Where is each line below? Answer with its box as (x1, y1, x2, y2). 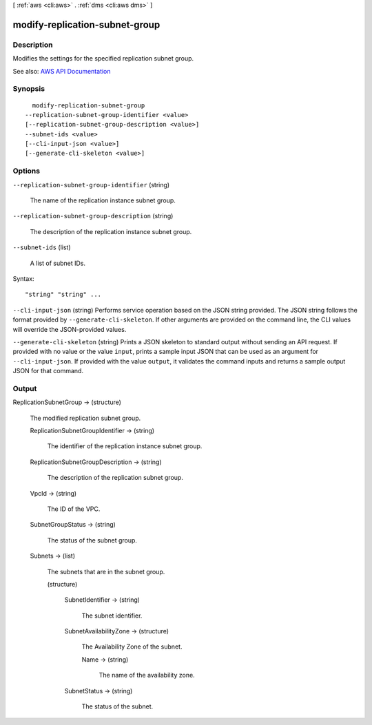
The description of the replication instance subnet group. (30, 227, 192, 235)
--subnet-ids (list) (12, 243, 72, 251)
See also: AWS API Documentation (12, 67, 111, 75)
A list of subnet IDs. (30, 259, 86, 267)
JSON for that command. (12, 367, 84, 375)
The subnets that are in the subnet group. (47, 567, 165, 576)
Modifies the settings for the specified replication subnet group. (12, 54, 194, 63)
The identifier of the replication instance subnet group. (47, 442, 203, 450)
